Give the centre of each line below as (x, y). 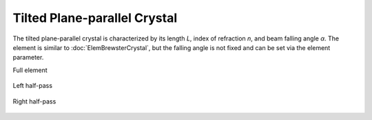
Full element (30, 70)
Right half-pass (34, 101)
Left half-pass (33, 86)
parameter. (28, 58)
